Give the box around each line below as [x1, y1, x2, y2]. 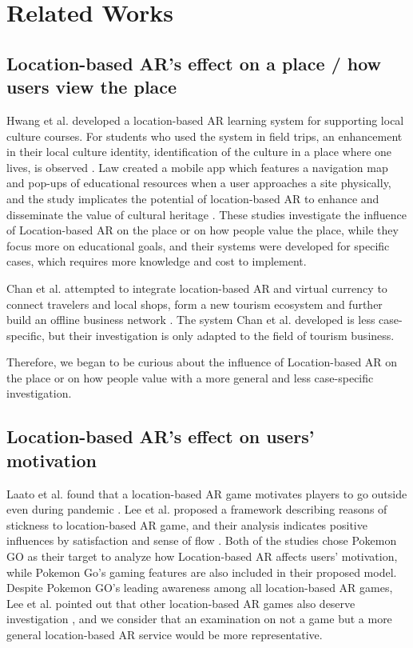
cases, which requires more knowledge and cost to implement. [6, 253, 307, 270]
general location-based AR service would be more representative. [6, 626, 323, 642]
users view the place [6, 74, 177, 99]
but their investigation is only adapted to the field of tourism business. [48, 326, 395, 343]
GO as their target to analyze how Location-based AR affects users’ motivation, [6, 548, 398, 565]
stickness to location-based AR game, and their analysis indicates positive [6, 516, 367, 533]
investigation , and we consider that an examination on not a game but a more [6, 610, 392, 627]
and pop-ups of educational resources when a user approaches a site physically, [6, 174, 391, 191]
